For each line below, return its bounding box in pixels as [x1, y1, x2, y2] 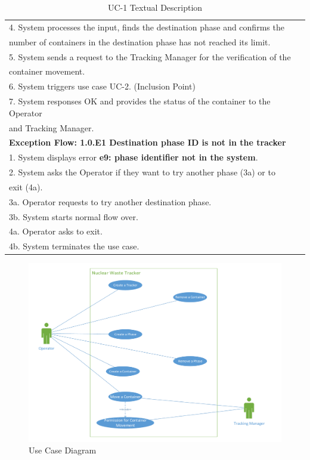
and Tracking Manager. [9, 121, 94, 134]
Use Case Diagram [29, 444, 97, 456]
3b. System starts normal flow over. [9, 210, 138, 223]
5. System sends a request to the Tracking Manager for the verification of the [9, 50, 291, 63]
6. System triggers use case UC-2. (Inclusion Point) [9, 80, 196, 92]
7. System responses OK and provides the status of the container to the [9, 95, 271, 107]
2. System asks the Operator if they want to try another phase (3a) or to [9, 166, 275, 178]
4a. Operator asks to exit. [9, 225, 103, 237]
